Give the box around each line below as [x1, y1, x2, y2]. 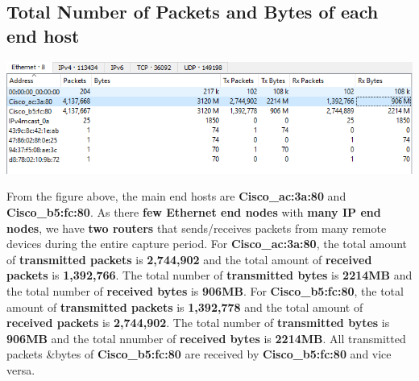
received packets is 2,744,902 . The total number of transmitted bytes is [6, 314, 390, 331]
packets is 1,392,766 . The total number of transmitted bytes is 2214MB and [6, 267, 413, 284]
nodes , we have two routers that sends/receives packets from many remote [6, 219, 387, 236]
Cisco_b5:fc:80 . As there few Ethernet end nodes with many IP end [6, 204, 381, 221]
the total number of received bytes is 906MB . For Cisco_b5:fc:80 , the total [6, 283, 404, 299]
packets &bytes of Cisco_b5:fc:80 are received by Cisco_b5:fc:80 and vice [6, 346, 392, 362]
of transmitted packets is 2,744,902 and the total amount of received [6, 251, 372, 267]
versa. [6, 361, 35, 378]
